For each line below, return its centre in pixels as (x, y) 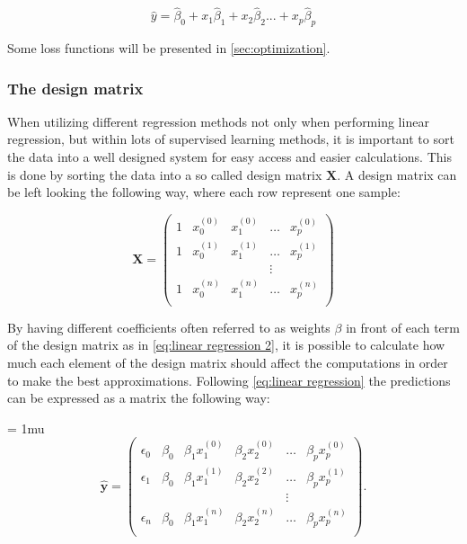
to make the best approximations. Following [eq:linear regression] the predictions (229, 380)
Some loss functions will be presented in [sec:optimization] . (169, 48)
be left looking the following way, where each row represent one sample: (204, 192)
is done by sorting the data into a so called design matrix (165, 174)
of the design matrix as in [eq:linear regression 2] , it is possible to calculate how (226, 345)
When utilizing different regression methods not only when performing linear (218, 121)
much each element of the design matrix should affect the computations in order (228, 363)
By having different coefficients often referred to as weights (169, 327)
